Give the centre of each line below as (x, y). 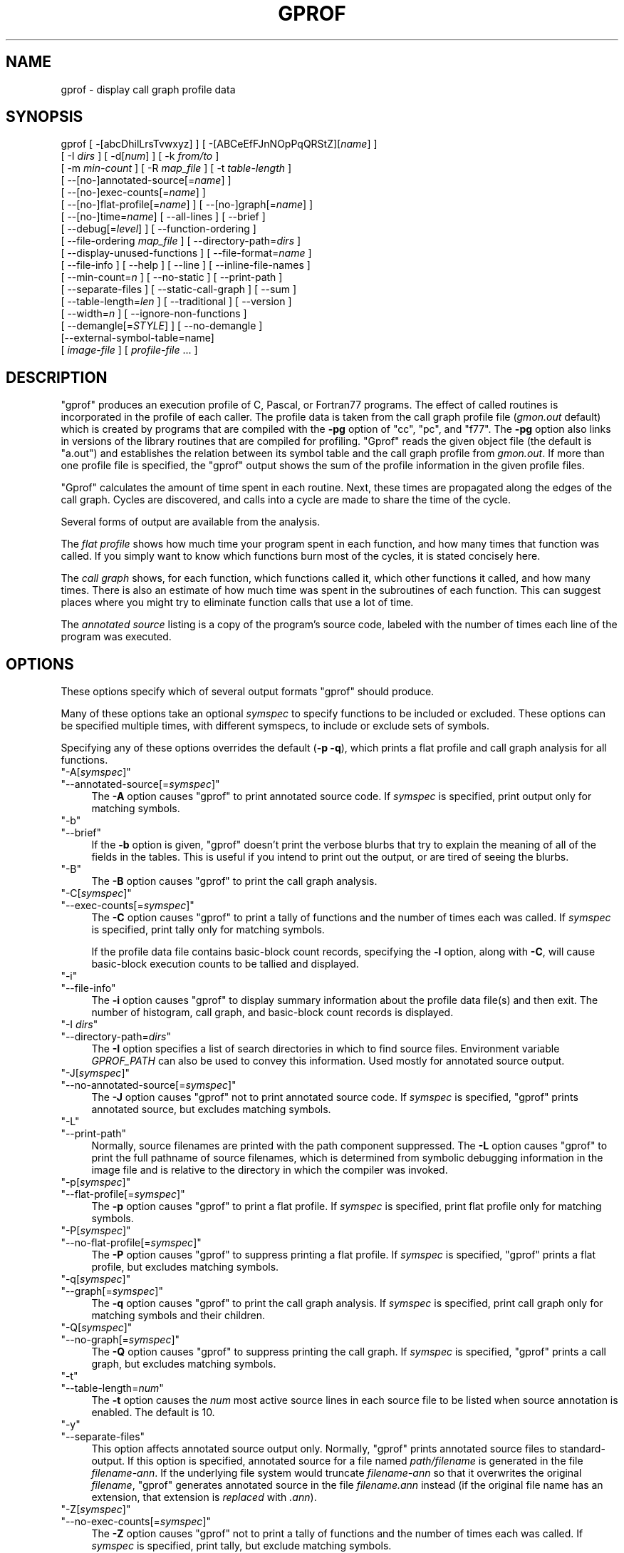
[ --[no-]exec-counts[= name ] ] (133, 193)
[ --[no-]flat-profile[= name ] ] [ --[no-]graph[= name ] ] (187, 205)
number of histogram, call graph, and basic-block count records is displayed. (272, 1013)
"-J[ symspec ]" (95, 1073)
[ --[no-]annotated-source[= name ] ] (146, 180)
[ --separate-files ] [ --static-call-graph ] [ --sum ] (179, 289)
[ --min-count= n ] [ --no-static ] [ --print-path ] (172, 277)
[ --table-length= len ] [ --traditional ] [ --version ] (176, 302)
